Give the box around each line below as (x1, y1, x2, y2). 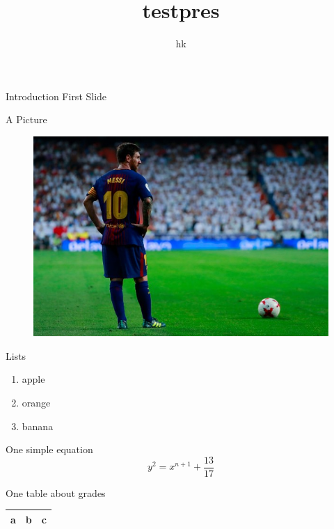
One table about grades (6, 485, 106, 500)
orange (22, 395, 51, 409)
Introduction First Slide (6, 88, 107, 103)
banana (22, 418, 54, 433)
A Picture (6, 112, 47, 127)
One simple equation (6, 442, 93, 457)
